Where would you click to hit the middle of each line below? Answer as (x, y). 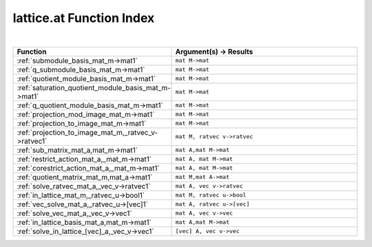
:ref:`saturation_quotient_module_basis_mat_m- (94, 87)
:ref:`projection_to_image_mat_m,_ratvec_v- (87, 132)
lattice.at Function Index (84, 18)
